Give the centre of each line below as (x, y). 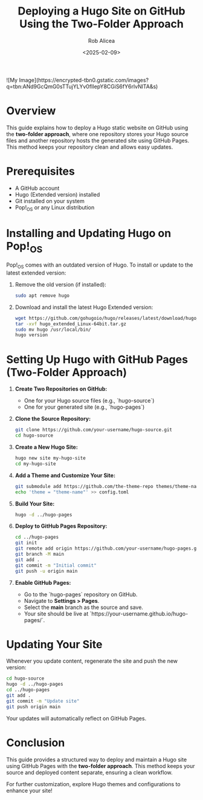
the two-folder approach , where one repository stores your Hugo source (97, 134)
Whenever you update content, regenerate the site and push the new (92, 661)
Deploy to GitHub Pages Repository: (61, 526)
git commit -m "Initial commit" (56, 565)
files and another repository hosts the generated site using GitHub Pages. (98, 140)
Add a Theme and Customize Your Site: (65, 475)
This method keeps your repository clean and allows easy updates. (90, 147)
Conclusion (36, 743)
